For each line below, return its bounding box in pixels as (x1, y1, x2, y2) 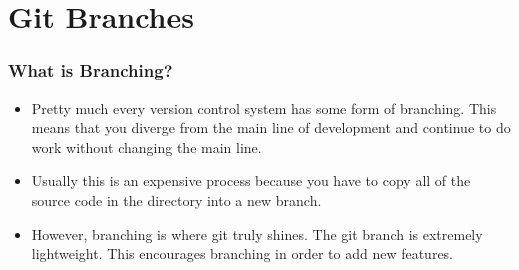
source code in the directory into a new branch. (31, 189, 322, 210)
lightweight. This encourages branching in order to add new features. (31, 243, 454, 264)
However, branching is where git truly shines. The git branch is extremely (31, 223, 483, 244)
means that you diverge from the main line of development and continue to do (31, 117, 511, 138)
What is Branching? (8, 58, 173, 83)
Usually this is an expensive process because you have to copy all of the (31, 170, 471, 191)
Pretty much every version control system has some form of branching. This (31, 97, 497, 118)
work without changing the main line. (31, 136, 262, 157)
